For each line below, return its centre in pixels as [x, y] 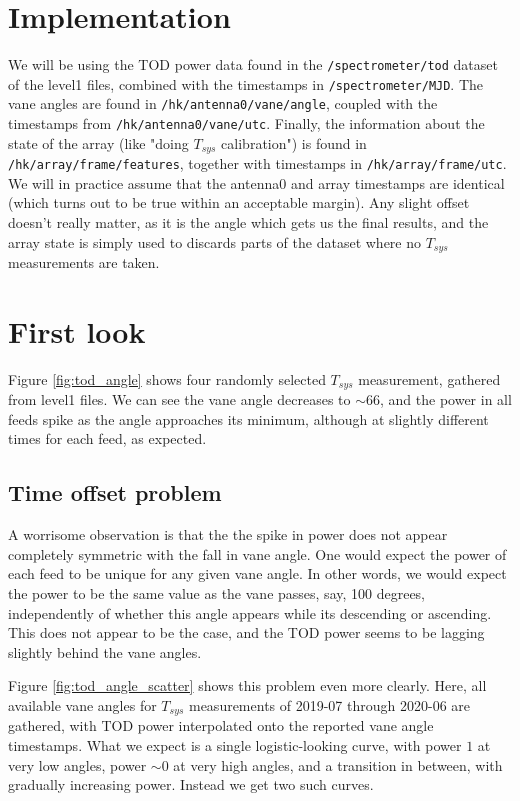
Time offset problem [115, 492]
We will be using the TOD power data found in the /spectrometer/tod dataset [253, 64]
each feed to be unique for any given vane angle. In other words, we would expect [257, 573]
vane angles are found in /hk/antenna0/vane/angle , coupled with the [223, 103]
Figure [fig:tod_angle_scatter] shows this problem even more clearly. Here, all [247, 685]
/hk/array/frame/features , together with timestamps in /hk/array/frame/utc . [257, 163]
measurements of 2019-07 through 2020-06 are [329, 705]
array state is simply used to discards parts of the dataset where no [214, 241]
